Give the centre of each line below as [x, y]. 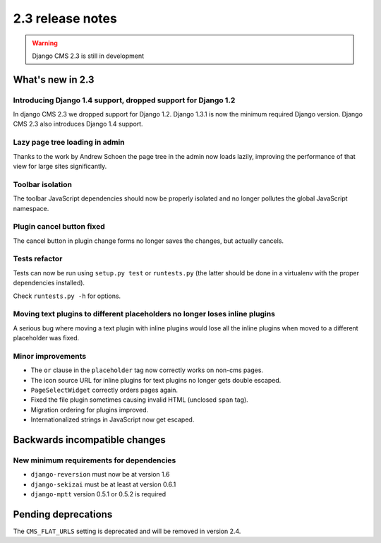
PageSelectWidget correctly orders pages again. [104, 390]
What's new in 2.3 [54, 79]
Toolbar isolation [42, 184]
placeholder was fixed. [46, 338]
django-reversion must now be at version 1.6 [100, 475]
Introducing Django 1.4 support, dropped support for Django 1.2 [124, 100]
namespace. [31, 208]
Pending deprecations [63, 514]
